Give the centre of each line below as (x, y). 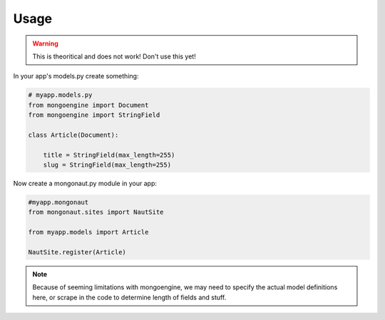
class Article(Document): (73, 135)
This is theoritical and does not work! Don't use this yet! (114, 56)
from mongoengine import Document (88, 105)
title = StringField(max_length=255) (109, 155)
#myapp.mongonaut (58, 202)
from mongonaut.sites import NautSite (96, 212)
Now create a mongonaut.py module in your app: (85, 184)
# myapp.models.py (60, 95)
